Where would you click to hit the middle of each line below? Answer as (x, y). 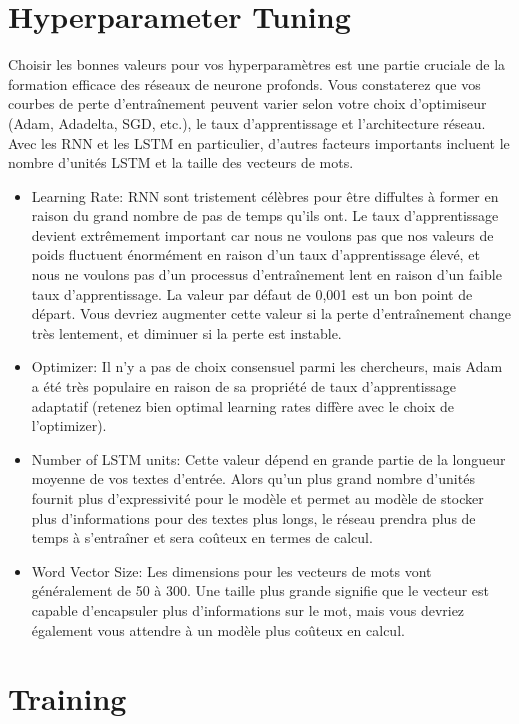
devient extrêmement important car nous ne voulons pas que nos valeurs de (262, 234)
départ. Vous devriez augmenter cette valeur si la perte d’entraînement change (271, 313)
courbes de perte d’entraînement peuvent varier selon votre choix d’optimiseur (247, 103)
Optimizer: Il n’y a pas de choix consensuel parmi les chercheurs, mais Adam (267, 366)
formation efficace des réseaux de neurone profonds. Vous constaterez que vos (244, 83)
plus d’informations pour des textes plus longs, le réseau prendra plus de (253, 517)
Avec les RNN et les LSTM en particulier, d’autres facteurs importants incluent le (259, 142)
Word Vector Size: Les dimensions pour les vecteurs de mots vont (231, 570)
